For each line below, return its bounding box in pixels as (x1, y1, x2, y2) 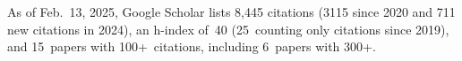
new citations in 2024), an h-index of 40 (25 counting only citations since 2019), (7, 19, 449, 38)
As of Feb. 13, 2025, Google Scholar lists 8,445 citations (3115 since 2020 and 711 (7, 3, 456, 20)
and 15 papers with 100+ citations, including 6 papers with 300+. (7, 37, 376, 56)
